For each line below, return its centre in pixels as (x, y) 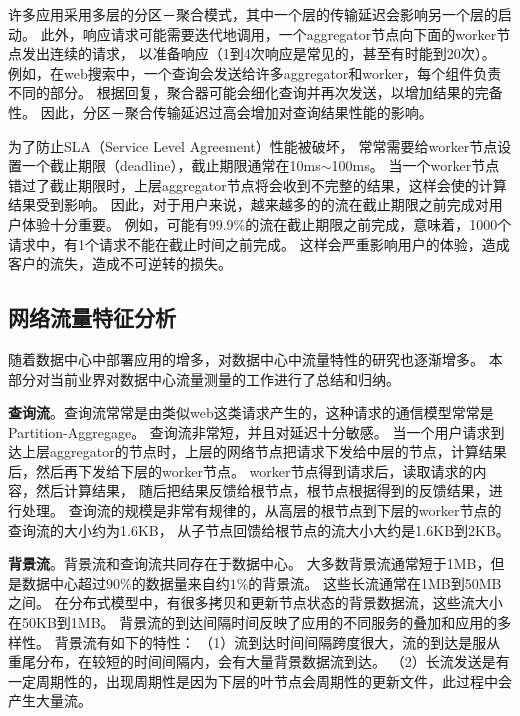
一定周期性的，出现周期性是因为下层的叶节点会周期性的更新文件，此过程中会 (260, 680)
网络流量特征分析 (92, 317)
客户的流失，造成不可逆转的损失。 (120, 263)
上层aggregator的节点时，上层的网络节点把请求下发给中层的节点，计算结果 (264, 451)
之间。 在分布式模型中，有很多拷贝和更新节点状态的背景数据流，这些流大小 (255, 602)
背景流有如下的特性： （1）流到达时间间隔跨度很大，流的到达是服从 (277, 641)
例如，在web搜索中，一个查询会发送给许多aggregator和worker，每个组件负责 (255, 72)
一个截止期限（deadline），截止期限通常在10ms (171, 165)
